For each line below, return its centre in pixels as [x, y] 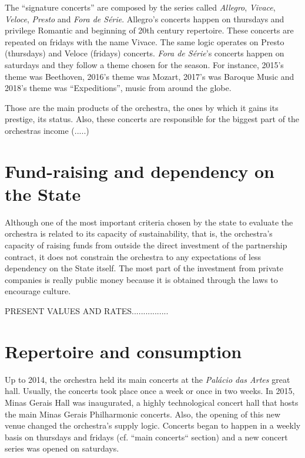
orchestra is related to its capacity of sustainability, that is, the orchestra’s [139, 233]
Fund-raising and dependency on [140, 171]
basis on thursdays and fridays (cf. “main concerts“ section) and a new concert [146, 437]
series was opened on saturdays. [62, 448]
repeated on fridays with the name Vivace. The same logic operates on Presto [145, 41]
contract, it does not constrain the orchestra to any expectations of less [133, 256]
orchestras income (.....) [47, 130]
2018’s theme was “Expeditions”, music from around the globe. [118, 88]
